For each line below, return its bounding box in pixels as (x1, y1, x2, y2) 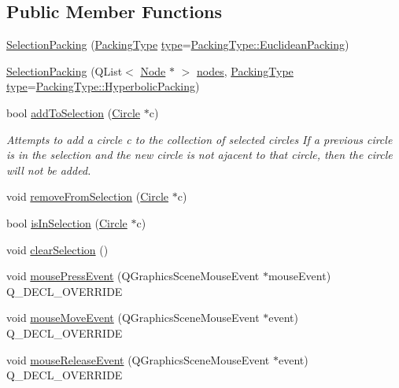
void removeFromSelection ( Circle (6, 188, 169, 205)
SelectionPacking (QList (6, 62, 123, 79)
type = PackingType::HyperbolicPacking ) (6, 78, 200, 94)
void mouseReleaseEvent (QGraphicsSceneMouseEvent (6, 351, 270, 368)
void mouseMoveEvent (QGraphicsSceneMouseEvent (6, 309, 260, 326)
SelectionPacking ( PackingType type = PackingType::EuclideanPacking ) (6, 36, 349, 53)
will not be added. (6, 161, 91, 178)
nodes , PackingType (197, 62, 294, 79)
